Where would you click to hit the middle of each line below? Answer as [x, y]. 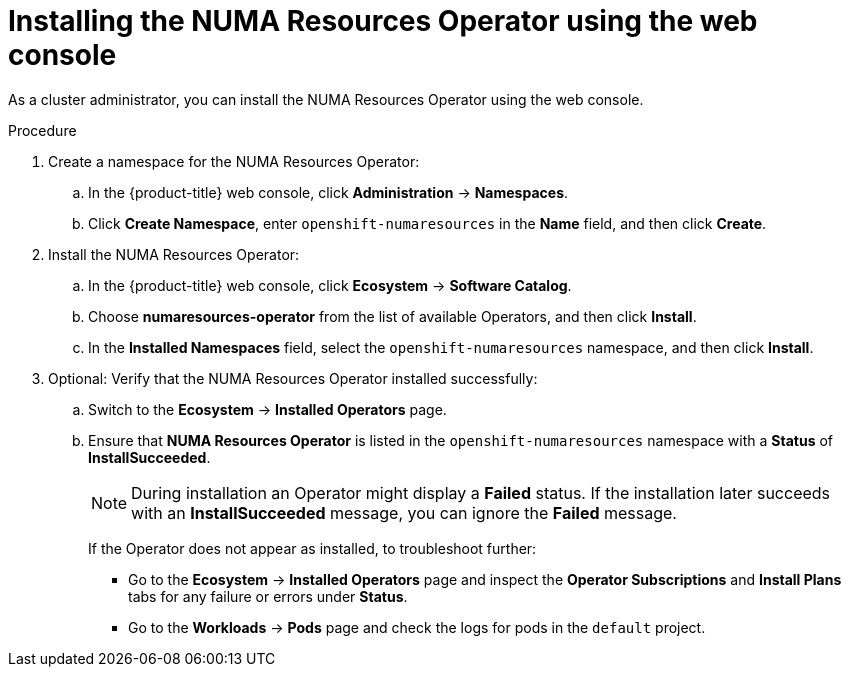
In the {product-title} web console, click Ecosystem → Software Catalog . [330, 285]
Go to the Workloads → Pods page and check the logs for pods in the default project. [417, 627]
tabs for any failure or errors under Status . [268, 596]
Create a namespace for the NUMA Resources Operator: [234, 161]
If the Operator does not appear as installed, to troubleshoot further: [312, 548]
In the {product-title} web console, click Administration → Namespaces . [328, 192]
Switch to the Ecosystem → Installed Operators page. [267, 409]
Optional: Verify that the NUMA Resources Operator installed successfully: [293, 378]
